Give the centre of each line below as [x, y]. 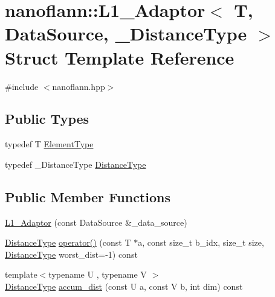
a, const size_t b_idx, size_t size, [201, 242]
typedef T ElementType [49, 144]
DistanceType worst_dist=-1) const [71, 254]
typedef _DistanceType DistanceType [76, 164]
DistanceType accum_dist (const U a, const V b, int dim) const [124, 286]
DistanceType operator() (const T [68, 242]
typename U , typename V [98, 274]
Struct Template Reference [120, 57]
